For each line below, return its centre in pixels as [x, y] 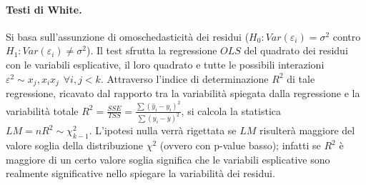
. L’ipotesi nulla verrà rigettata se [163, 130]
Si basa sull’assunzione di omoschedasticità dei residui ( [128, 36]
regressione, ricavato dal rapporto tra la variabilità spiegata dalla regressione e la [183, 93]
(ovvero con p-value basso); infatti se [240, 145]
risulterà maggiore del [307, 130]
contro [347, 36]
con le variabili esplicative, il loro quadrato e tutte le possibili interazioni [165, 64]
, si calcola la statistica [231, 110]
